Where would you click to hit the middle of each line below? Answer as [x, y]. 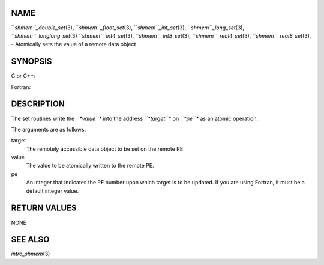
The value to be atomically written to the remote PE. [90, 166]
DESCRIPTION [38, 104]
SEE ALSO [30, 239]
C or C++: [23, 76]
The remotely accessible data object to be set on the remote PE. [106, 149]
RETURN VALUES [44, 208]
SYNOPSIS [31, 62]
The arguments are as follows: [49, 129]
